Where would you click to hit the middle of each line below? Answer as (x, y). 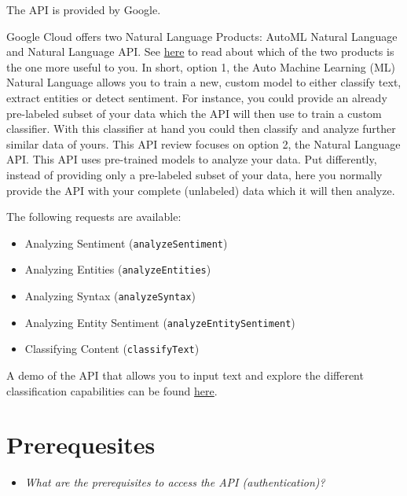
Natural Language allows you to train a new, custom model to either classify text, (204, 82)
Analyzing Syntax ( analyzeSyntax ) (110, 296)
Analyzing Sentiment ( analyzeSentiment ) (126, 242)
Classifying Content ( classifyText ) (112, 349)
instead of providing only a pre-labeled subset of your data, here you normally (194, 174)
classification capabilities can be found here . (112, 390)
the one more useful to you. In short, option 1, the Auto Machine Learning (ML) (201, 66)
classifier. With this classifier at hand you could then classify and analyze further (201, 129)
